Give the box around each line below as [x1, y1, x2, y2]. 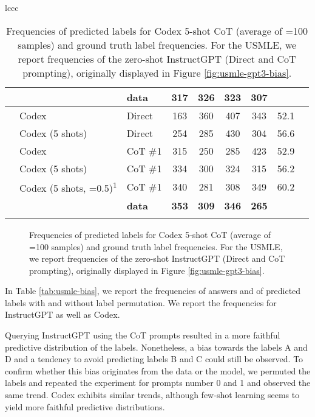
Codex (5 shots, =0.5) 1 [19, 178, 117, 195]
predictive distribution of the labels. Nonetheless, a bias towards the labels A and [5, 340, 308, 353]
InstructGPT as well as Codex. [5, 308, 120, 321]
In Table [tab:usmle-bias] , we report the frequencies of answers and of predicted [5, 284, 301, 297]
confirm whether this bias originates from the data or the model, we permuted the [5, 364, 311, 377]
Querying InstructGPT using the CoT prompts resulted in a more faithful [5, 329, 280, 342]
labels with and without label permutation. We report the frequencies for [5, 296, 277, 309]
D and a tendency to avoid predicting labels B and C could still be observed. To [5, 352, 303, 365]
